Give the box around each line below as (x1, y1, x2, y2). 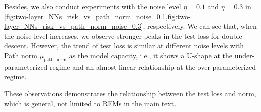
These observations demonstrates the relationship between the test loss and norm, (4, 88, 256, 98)
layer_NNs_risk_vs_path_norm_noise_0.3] (4, 21, 143, 31)
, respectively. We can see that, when (143, 21, 257, 31)
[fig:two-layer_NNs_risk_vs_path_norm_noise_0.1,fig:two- (4, 11, 191, 21)
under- (234, 50, 255, 60)
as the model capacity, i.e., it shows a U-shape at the (69, 50, 232, 60)
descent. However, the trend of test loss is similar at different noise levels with (4, 40, 244, 51)
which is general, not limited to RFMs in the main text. (4, 98, 177, 108)
